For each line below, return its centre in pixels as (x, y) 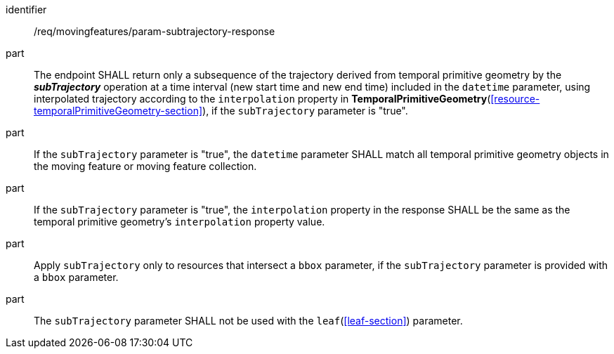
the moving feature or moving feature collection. (145, 166)
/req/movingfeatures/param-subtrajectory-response (155, 31)
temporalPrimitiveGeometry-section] (118, 111)
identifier (26, 9)
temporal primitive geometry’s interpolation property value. (179, 222)
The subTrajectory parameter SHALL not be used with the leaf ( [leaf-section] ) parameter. (248, 321)
